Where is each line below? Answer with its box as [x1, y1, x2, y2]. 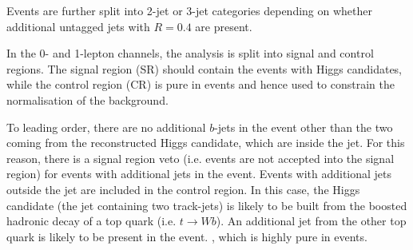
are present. [195, 18, 252, 34]
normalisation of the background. [6, 91, 169, 108]
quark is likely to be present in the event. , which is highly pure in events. [6, 228, 367, 244]
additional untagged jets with [6, 18, 150, 34]
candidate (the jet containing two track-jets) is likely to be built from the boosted [6, 196, 407, 213]
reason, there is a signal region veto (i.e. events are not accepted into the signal [6, 149, 395, 166]
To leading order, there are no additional [6, 118, 206, 135]
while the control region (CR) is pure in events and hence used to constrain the [6, 76, 395, 93]
